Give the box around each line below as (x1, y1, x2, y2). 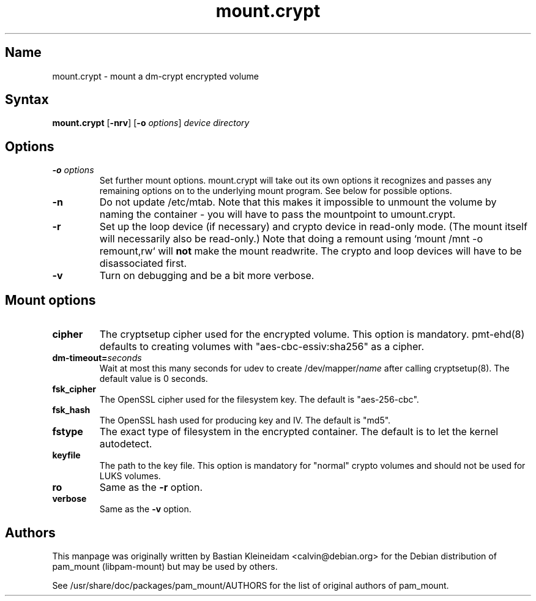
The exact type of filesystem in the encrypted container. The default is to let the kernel (99, 425, 499, 438)
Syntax (5, 92, 49, 108)
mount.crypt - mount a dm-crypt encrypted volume (52, 70, 259, 81)
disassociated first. (99, 257, 187, 270)
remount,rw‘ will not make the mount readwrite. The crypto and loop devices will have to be (99, 245, 522, 258)
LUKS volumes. (99, 471, 161, 482)
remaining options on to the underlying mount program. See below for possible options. (99, 185, 452, 196)
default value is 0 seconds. (99, 373, 208, 384)
